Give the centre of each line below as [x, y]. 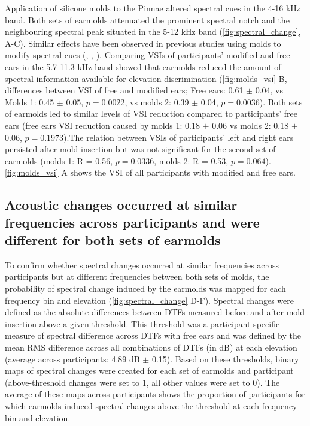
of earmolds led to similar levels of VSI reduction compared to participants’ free [151, 114]
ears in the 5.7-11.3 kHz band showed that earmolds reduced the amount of [143, 66]
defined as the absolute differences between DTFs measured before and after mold [155, 312]
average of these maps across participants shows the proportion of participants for [155, 394]
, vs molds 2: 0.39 [157, 102]
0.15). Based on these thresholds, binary [225, 359]
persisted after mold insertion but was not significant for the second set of [140, 149]
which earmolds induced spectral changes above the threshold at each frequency [151, 406]
